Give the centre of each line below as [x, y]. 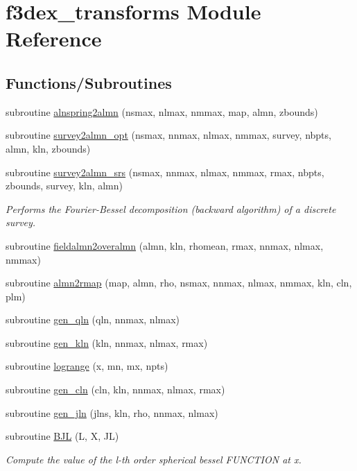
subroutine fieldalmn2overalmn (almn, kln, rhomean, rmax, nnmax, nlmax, [165, 245]
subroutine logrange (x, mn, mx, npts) [87, 366]
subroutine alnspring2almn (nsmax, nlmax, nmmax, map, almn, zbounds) [162, 111]
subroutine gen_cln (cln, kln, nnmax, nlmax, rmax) [115, 389]
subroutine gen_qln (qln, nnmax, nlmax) [93, 319]
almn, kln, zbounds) [48, 148]
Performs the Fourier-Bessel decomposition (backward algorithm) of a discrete [171, 208]
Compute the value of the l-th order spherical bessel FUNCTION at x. [154, 459]
